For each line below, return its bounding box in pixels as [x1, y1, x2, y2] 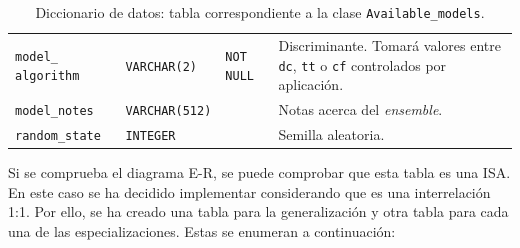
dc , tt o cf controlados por [278, 54, 447, 75]
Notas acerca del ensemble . [278, 99, 443, 120]
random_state [15, 128, 101, 143]
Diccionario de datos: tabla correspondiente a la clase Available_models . [35, 2, 485, 22]
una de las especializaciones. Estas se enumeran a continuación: [8, 220, 396, 241]
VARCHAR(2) [125, 59, 197, 74]
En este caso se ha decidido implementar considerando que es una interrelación [8, 181, 491, 202]
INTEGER [125, 128, 176, 143]
